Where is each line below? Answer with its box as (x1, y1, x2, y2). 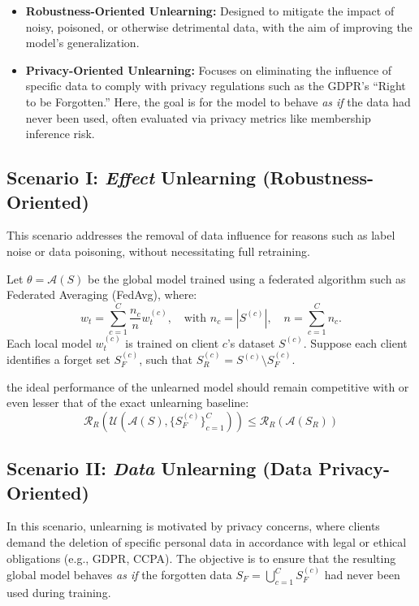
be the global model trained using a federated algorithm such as (88, 270, 406, 287)
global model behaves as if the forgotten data (6, 566, 232, 583)
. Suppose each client (303, 334, 408, 351)
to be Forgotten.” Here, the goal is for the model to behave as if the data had (25, 93, 411, 110)
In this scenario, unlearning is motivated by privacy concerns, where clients (6, 517, 380, 535)
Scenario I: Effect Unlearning (6, 165, 257, 190)
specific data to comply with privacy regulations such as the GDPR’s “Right (25, 77, 406, 94)
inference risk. (25, 125, 95, 142)
